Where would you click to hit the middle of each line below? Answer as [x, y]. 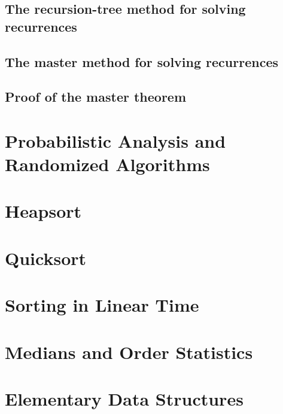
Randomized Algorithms [107, 164]
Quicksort [46, 258]
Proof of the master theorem [96, 97]
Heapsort [43, 211]
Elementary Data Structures [124, 398]
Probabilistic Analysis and [115, 140]
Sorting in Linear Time [102, 305]
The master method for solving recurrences [142, 61]
